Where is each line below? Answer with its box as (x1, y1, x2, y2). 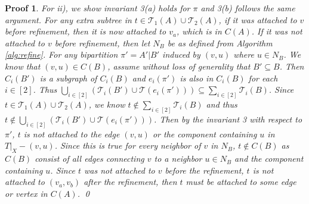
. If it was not (251, 25, 302, 37)
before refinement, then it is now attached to (5, 25, 166, 37)
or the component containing (152, 127, 257, 140)
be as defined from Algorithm (167, 36, 273, 49)
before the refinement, (165, 164, 244, 176)
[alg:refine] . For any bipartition (5, 48, 118, 61)
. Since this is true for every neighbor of (54, 139, 201, 152)
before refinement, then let (54, 36, 150, 49)
